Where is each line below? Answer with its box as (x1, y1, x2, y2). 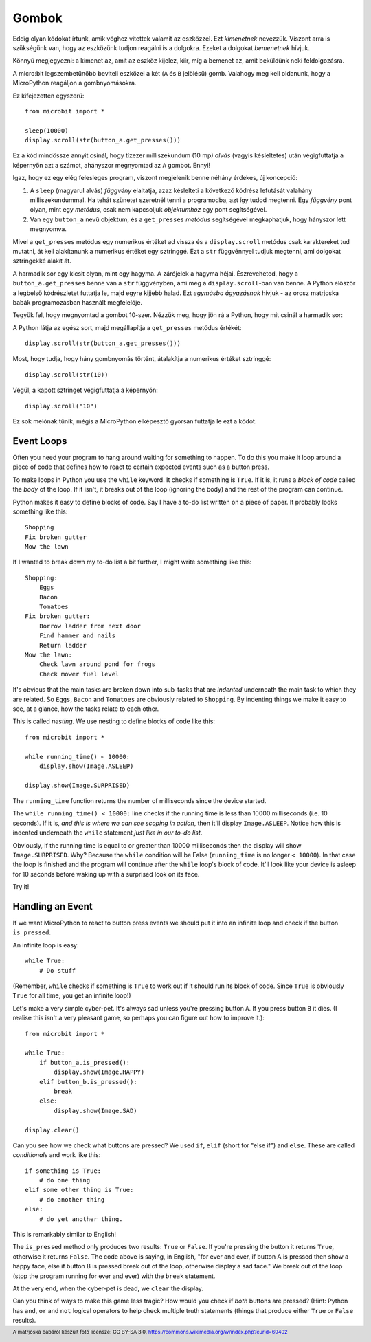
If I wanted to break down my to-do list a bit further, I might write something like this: (12, 558, 252, 566)
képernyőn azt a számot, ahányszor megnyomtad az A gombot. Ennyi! (12, 161, 211, 169)
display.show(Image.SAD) (54, 1107, 137, 1114)
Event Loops (12, 435, 67, 447)
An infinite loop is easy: (12, 940, 79, 949)
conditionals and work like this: (12, 1151, 101, 1159)
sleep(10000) (25, 126, 69, 134)
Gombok (12, 10, 63, 25)
